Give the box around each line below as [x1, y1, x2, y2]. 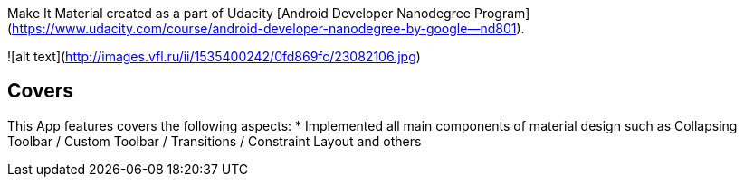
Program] [473, 5, 530, 21]
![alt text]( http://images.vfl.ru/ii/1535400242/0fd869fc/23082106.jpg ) [7, 49, 421, 64]
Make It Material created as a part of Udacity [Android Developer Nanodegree [7, 5, 472, 21]
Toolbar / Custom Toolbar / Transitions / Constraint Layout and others [7, 133, 422, 149]
